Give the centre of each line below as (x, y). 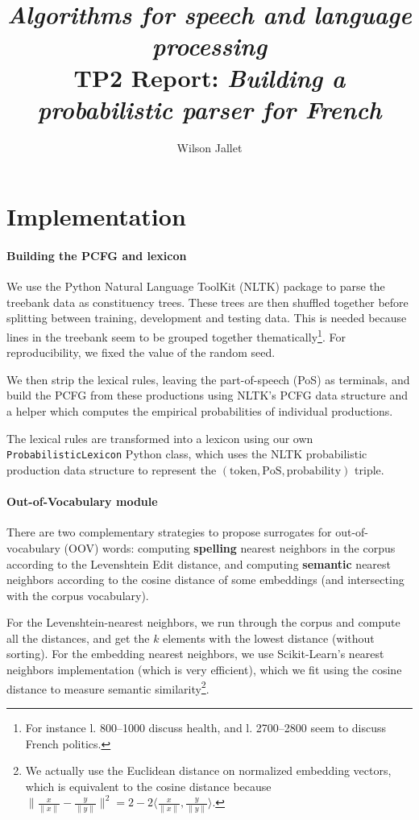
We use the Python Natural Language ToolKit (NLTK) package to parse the (196, 286)
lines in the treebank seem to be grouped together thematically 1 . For (176, 335)
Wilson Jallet (209, 147)
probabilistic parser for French (209, 109)
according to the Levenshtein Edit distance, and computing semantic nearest (199, 563)
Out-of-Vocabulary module (82, 501)
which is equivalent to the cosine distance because (148, 786)
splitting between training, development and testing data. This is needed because (207, 318)
